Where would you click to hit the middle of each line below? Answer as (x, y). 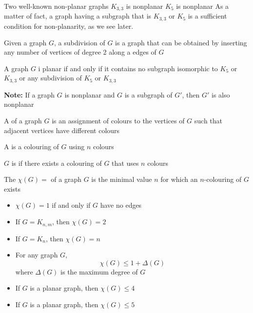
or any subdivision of (50, 78)
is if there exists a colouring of (57, 163)
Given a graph (25, 42)
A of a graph (23, 120)
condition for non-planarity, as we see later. (69, 26)
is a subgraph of (148, 94)
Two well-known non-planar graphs (56, 6)
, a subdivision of (79, 42)
